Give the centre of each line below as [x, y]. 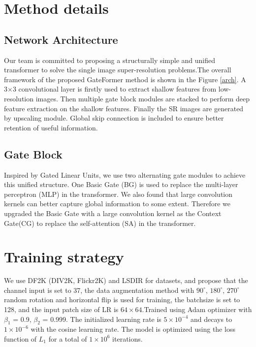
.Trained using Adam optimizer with [197, 309]
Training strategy [64, 257]
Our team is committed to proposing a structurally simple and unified [110, 60]
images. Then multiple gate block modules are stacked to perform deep [143, 98]
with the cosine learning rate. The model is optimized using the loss [133, 329]
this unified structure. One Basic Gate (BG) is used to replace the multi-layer [121, 184]
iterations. [128, 338]
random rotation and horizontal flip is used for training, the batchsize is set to [122, 300]
